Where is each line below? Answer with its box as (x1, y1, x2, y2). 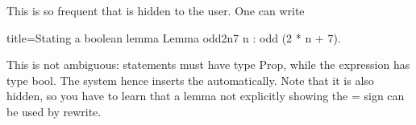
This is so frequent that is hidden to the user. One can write (6, 2, 305, 18)
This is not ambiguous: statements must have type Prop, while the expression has (6, 56, 410, 73)
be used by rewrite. (6, 103, 102, 119)
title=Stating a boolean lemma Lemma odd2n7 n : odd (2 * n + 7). (6, 29, 341, 46)
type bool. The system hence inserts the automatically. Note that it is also (6, 71, 374, 88)
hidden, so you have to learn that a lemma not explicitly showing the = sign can (6, 87, 405, 104)
